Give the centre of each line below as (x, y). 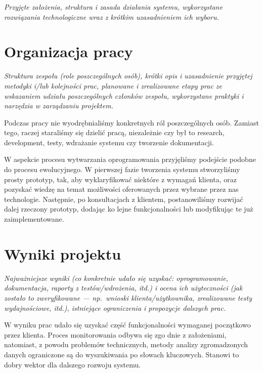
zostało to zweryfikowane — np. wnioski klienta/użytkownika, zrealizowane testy (128, 297)
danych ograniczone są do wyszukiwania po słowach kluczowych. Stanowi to (122, 354)
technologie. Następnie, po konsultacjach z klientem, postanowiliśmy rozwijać (124, 199)
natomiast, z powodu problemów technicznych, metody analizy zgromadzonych (126, 344)
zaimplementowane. (34, 219)
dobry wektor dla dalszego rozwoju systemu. (73, 364)
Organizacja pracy (69, 51)
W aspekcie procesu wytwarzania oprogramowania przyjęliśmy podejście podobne (130, 159)
